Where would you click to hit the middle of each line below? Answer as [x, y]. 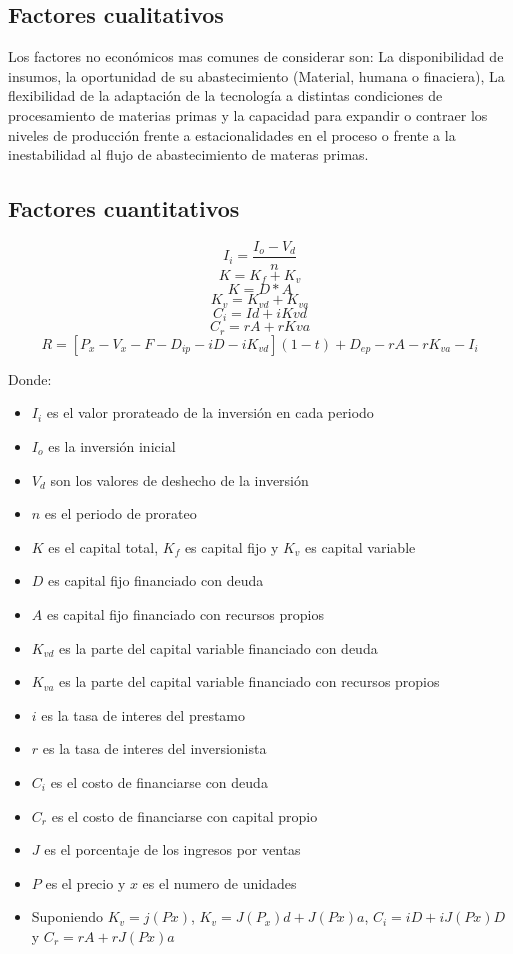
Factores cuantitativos [124, 208]
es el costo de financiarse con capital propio [184, 815]
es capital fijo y [231, 546]
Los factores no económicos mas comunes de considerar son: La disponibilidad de [256, 56]
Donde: [30, 378]
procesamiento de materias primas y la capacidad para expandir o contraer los [248, 114]
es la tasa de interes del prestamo [143, 714]
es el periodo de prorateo [120, 513]
